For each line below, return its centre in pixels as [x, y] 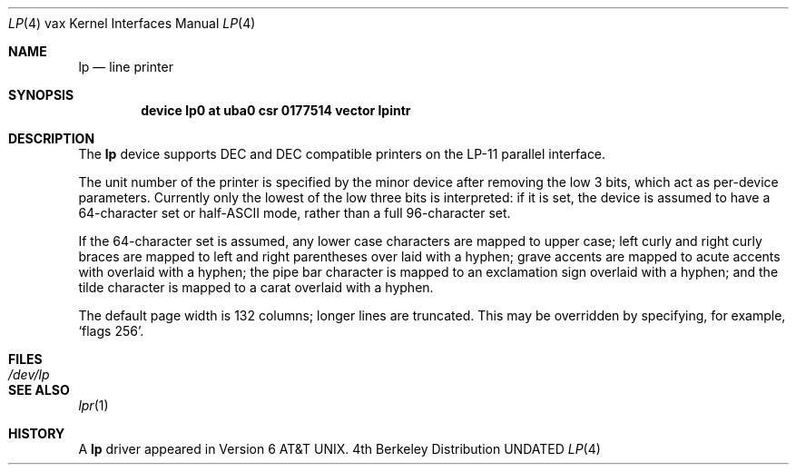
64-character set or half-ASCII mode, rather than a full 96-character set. [295, 213]
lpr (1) [93, 405]
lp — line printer [126, 67]
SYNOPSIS [41, 95]
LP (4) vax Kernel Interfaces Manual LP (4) [132, 23]
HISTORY [37, 433]
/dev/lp [29, 374]
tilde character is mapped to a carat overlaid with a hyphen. [256, 287]
